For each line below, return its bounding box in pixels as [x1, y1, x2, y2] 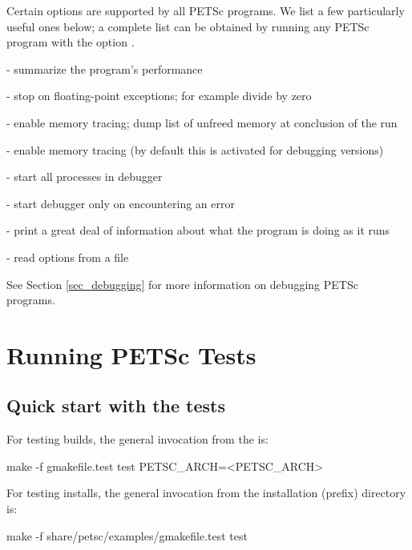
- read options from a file [6, 248, 129, 265]
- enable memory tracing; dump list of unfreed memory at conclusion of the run [6, 114, 398, 130]
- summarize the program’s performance [6, 60, 203, 77]
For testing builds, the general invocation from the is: [6, 431, 269, 448]
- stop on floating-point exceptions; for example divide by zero [6, 87, 312, 104]
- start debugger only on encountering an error [6, 195, 235, 211]
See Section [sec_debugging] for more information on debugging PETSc [6, 275, 358, 292]
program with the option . [6, 34, 135, 50]
